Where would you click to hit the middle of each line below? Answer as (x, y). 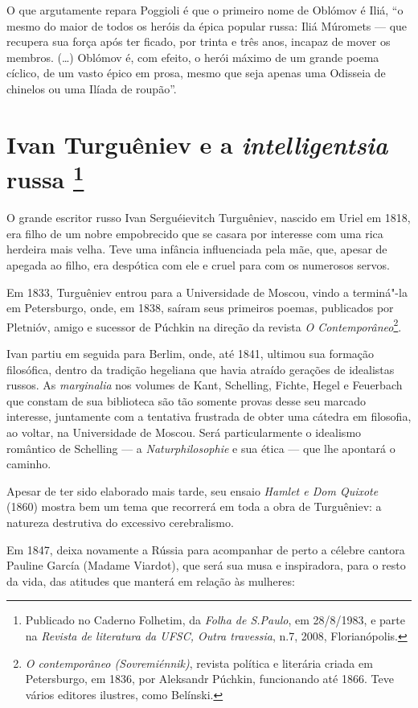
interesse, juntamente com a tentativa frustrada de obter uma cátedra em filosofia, (209, 416)
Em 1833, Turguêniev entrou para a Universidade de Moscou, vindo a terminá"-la (207, 292)
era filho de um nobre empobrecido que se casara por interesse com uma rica (195, 233)
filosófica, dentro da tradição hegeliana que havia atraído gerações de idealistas (201, 369)
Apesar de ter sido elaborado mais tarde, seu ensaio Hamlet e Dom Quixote (193, 490)
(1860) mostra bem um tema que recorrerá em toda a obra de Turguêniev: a (194, 506)
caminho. (29, 464)
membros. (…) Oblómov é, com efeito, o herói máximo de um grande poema (193, 57)
